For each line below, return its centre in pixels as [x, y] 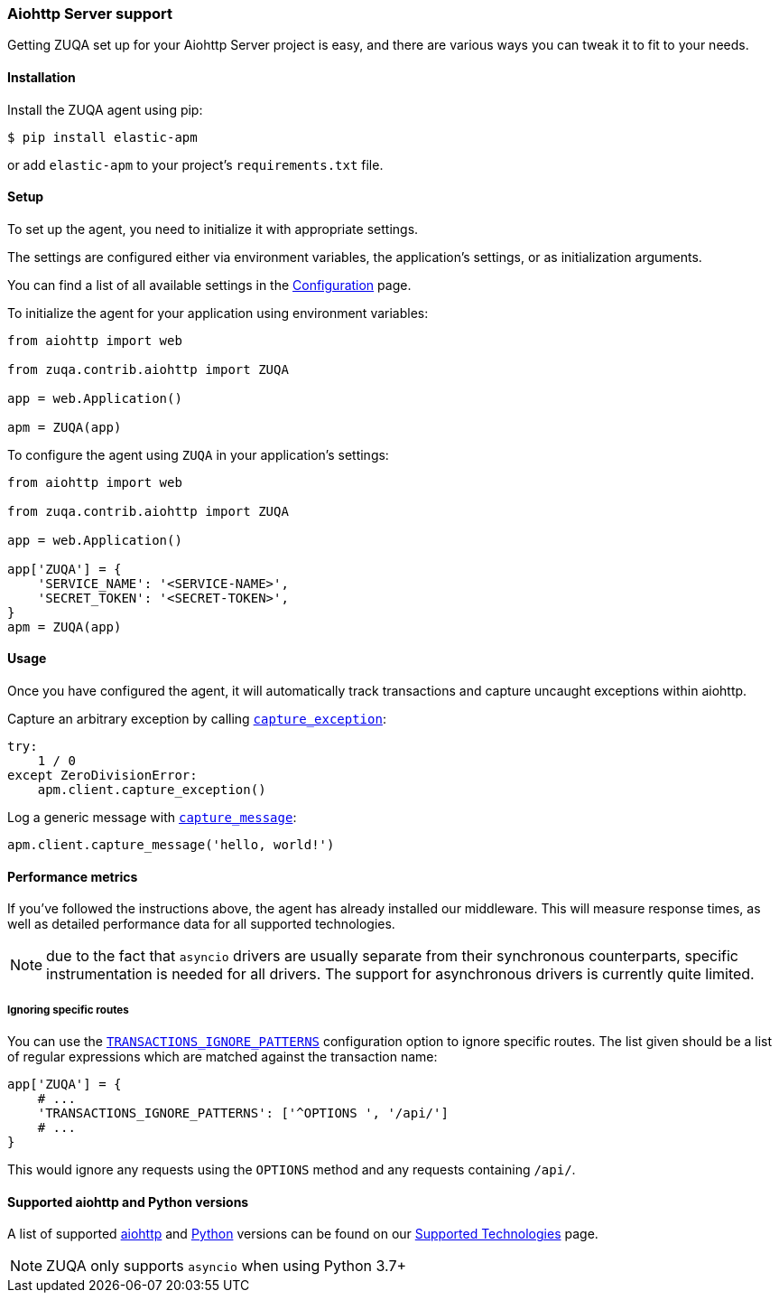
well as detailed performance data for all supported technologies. [201, 924]
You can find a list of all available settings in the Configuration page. [209, 285]
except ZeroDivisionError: [102, 776]
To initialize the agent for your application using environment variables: [218, 313]
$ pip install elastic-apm [102, 137]
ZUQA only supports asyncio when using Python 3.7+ [227, 1266]
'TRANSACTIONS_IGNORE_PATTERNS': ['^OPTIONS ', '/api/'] [243, 1113]
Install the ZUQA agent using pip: [105, 109]
